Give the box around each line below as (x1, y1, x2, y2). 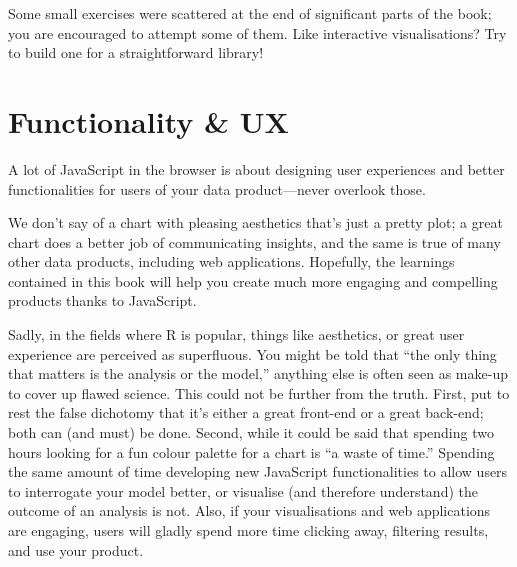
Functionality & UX (8, 100, 289, 141)
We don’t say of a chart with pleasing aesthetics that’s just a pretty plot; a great (8, 212, 503, 233)
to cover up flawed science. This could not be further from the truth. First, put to (8, 382, 510, 403)
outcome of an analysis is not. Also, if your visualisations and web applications (8, 500, 491, 521)
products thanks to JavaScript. (8, 290, 197, 311)
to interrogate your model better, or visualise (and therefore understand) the (8, 480, 478, 501)
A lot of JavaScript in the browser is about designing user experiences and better (8, 158, 505, 179)
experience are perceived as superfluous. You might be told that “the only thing (8, 343, 497, 364)
